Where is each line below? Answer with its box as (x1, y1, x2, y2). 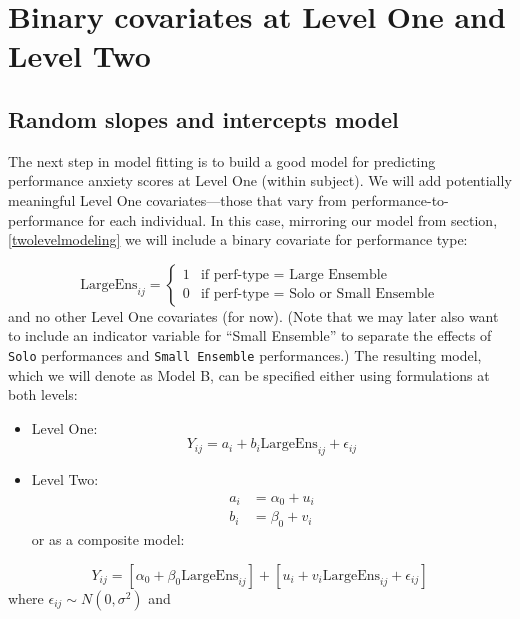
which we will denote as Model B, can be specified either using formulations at (8, 364, 490, 385)
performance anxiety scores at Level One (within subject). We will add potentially (8, 170, 512, 191)
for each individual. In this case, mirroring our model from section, (88, 209, 498, 230)
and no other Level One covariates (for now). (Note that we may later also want (8, 305, 499, 326)
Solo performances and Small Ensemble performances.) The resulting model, (8, 344, 482, 365)
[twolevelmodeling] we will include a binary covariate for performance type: (8, 229, 468, 250)
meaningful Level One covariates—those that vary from (8, 189, 347, 210)
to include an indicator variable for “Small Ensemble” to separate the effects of (8, 325, 492, 346)
